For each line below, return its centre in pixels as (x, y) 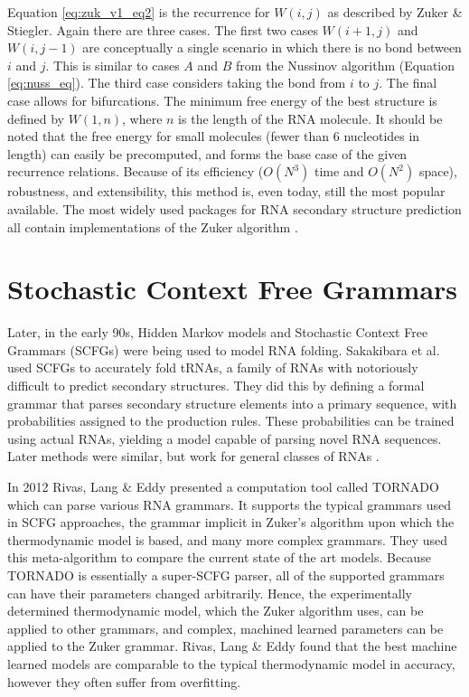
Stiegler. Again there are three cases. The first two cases (163, 29)
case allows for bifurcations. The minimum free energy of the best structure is (222, 100)
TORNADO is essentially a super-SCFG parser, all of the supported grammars (226, 575)
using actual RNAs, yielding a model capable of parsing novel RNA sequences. (225, 438)
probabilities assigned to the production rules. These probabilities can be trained (231, 421)
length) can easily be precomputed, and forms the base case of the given (207, 153)
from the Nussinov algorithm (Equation (346, 65)
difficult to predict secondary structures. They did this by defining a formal (216, 386)
